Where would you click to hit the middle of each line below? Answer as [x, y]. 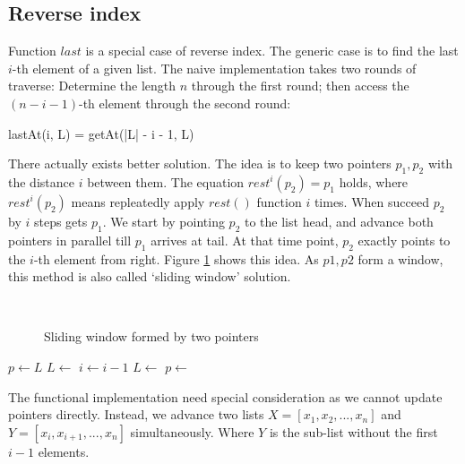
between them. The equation [166, 181]
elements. [64, 451]
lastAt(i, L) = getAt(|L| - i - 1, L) [101, 133]
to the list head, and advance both [339, 221]
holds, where [374, 181]
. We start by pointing [164, 221]
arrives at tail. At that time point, [245, 240]
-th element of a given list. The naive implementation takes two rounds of [214, 68]
